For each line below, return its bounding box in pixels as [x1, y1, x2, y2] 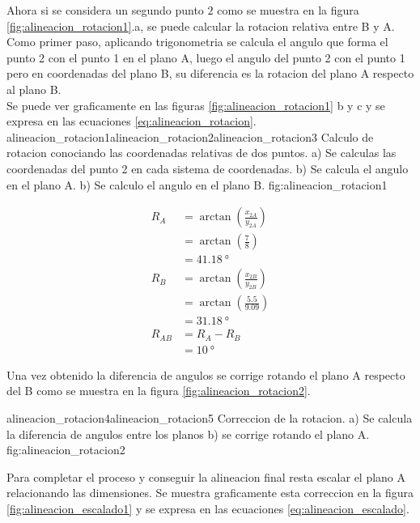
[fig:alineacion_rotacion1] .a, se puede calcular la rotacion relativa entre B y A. [6, 17, 395, 34]
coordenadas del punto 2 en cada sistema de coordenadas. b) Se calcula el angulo [6, 159, 409, 176]
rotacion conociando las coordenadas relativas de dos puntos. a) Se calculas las [6, 144, 397, 161]
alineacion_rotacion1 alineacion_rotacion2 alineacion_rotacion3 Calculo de [6, 128, 374, 145]
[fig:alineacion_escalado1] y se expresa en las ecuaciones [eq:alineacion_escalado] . [6, 500, 409, 517]
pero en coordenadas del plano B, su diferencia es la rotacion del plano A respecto [6, 65, 414, 82]
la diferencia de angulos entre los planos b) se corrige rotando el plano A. [6, 425, 370, 442]
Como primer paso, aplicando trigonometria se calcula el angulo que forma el [6, 33, 388, 50]
